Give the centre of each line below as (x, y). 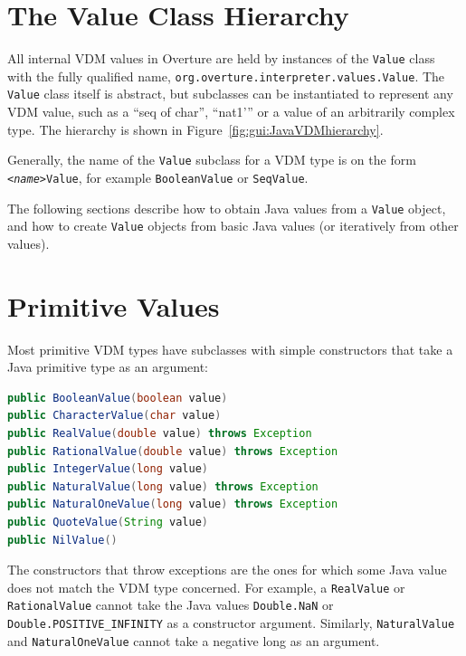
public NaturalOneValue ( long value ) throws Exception (173, 504)
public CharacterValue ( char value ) (114, 416)
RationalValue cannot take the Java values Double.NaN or (171, 605)
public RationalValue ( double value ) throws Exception (173, 451)
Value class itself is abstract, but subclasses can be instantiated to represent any (230, 94)
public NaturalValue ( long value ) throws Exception (163, 486)
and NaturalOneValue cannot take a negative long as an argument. (194, 640)
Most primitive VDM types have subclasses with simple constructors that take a (230, 349)
